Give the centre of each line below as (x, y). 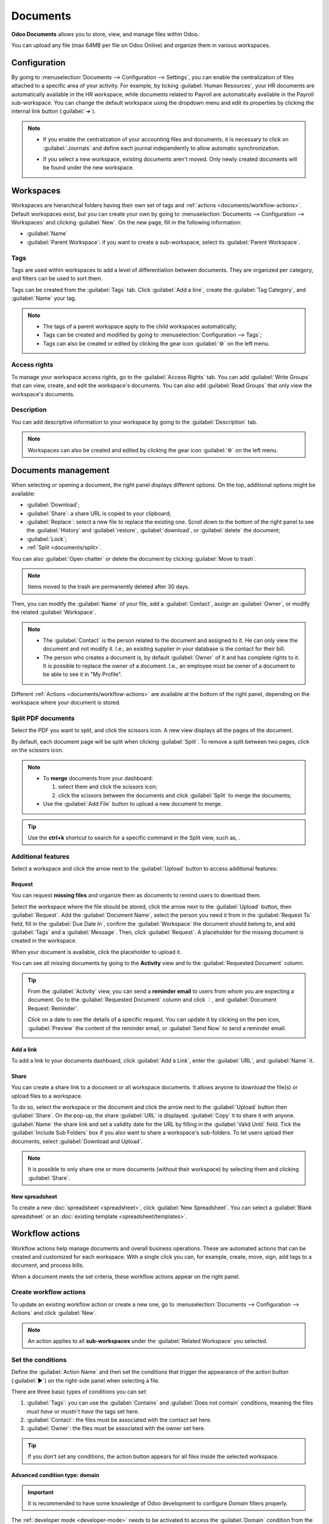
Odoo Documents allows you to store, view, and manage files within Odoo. (105, 34)
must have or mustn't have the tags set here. (83, 1411)
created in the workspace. (44, 941)
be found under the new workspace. (88, 168)
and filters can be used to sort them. (57, 279)
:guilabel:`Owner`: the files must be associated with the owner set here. (116, 1428)
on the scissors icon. (37, 750)
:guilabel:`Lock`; (47, 539)
